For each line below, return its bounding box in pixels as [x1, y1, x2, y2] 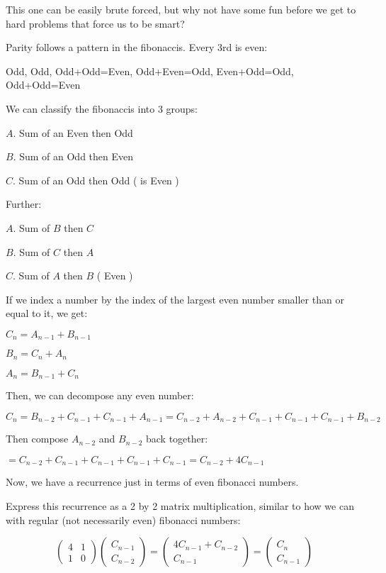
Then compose [6, 431, 69, 446]
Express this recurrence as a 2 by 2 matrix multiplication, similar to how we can [6, 498, 354, 513]
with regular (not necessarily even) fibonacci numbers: [6, 512, 241, 527]
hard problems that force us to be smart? [6, 16, 185, 30]
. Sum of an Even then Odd [13, 125, 133, 140]
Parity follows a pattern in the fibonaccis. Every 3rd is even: [6, 40, 268, 55]
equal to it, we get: [6, 306, 88, 321]
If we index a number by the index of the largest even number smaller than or [6, 291, 344, 306]
